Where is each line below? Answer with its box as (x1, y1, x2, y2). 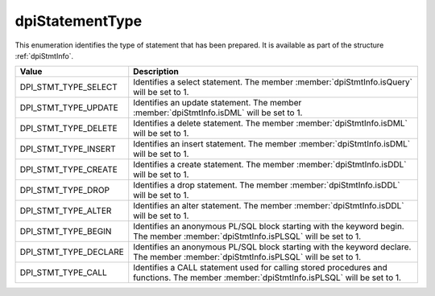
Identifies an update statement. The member (133, 97, 302, 109)
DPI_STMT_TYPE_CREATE (19, 164, 118, 175)
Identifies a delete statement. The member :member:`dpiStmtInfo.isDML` (133, 117, 408, 129)
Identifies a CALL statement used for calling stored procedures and (133, 262, 388, 273)
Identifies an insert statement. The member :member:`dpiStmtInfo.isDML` (133, 138, 411, 150)
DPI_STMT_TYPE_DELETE (19, 123, 118, 134)
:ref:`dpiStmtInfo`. (14, 51, 74, 60)
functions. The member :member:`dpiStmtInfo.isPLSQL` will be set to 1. (133, 272, 402, 283)
